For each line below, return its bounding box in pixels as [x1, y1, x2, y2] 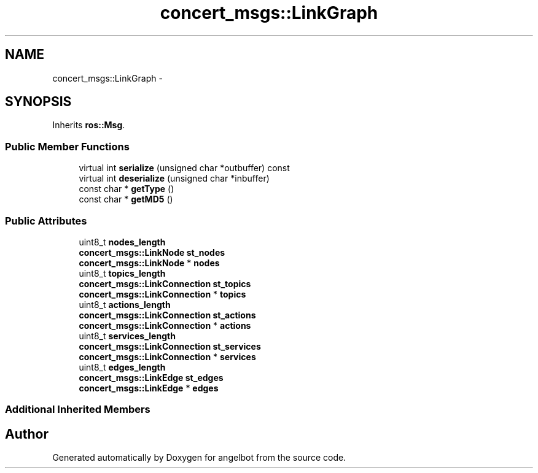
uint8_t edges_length [79, 361, 166, 372]
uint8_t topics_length [79, 267, 166, 279]
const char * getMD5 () [79, 194, 173, 205]
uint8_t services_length [79, 330, 176, 341]
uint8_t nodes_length [79, 236, 166, 247]
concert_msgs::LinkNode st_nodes [79, 247, 225, 258]
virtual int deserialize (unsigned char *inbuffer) [79, 173, 270, 184]
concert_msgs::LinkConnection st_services [79, 340, 261, 352]
